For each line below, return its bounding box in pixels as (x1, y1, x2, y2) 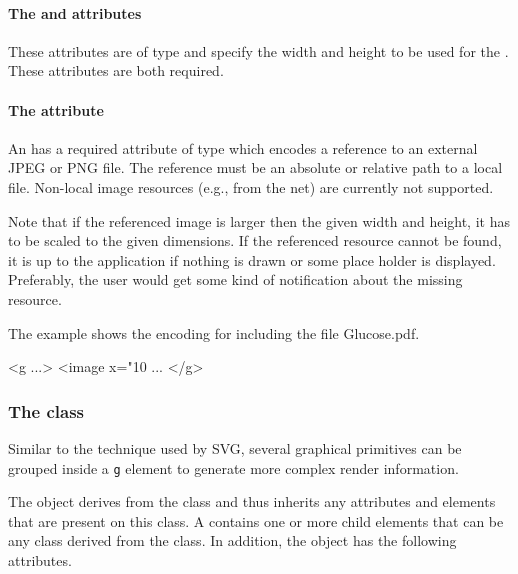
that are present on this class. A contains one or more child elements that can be (8, 510, 504, 531)
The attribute (8, 99, 104, 120)
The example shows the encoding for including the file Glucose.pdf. (8, 322, 420, 343)
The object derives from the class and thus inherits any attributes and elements (8, 491, 496, 512)
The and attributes (8, 2, 142, 23)
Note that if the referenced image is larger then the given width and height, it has (8, 210, 510, 231)
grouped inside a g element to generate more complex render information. (8, 457, 459, 478)
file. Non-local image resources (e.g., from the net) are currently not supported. (8, 176, 494, 197)
